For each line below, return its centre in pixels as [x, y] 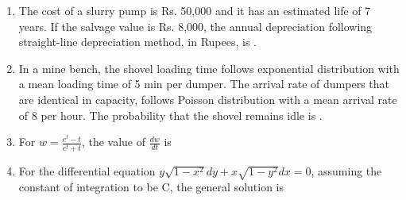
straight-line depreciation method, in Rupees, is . [137, 42]
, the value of [113, 142]
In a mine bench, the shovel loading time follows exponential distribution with [209, 68]
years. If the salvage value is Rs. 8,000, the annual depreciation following [195, 26]
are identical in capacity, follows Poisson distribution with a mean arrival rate [208, 99]
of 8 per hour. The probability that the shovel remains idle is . [170, 115]
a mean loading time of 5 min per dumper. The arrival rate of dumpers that [204, 84]
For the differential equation [87, 171]
